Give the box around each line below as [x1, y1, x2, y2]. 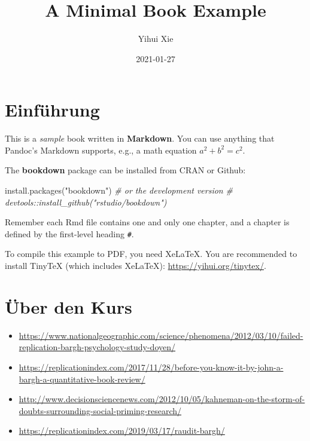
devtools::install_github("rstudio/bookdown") [5, 195, 167, 208]
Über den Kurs [5, 294, 132, 318]
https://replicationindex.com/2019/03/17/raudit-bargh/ [19, 424, 225, 437]
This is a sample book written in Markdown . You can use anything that [5, 132, 275, 145]
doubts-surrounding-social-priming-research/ [19, 404, 182, 416]
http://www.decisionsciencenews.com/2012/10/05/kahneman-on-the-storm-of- [19, 393, 305, 405]
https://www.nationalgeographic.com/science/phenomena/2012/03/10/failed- [19, 329, 303, 341]
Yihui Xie [138, 32, 174, 45]
